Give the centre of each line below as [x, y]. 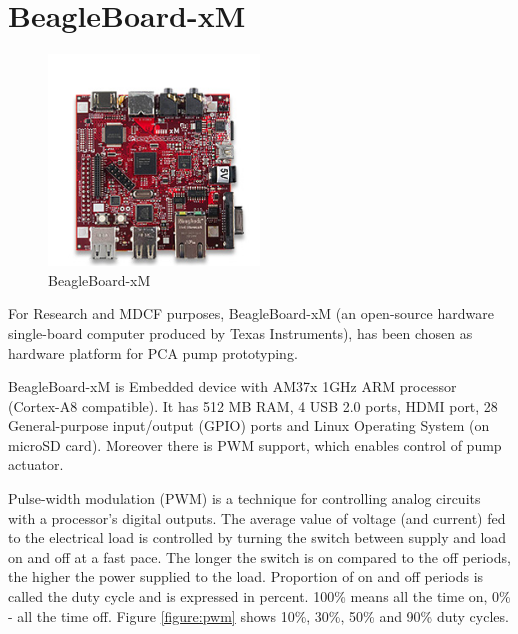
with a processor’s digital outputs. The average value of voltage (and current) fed [257, 517]
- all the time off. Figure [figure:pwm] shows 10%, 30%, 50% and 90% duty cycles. [258, 615]
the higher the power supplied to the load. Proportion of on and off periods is [246, 576]
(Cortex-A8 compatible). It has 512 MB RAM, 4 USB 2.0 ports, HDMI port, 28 [253, 405]
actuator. [36, 464]
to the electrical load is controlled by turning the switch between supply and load [257, 537]
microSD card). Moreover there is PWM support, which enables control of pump [255, 444]
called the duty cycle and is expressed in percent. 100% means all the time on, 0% [259, 596]
